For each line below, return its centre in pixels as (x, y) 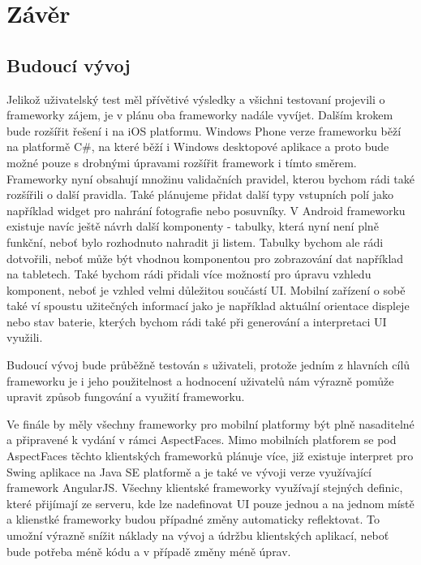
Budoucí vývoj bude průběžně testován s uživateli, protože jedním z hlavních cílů (208, 365)
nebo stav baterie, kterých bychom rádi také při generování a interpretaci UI (197, 321)
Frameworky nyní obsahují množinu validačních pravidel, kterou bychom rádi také (210, 178)
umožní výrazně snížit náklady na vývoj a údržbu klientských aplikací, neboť (198, 535)
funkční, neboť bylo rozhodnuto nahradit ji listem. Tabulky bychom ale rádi (195, 242)
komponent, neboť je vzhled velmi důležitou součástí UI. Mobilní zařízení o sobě (206, 289)
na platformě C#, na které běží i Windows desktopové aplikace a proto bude (198, 147)
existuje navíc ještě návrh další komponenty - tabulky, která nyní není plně (193, 226)
